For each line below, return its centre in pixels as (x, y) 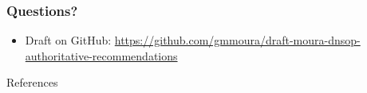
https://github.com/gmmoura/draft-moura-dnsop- (237, 40)
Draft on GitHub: (68, 40)
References (32, 82)
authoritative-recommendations (101, 55)
